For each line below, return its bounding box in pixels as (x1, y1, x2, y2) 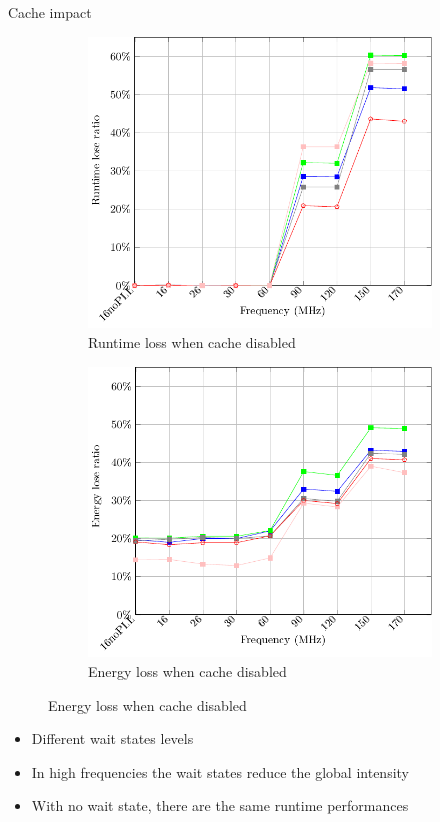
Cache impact (8, 2, 92, 22)
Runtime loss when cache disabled (88, 331, 296, 352)
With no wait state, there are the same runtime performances (31, 795, 409, 816)
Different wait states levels (31, 728, 194, 749)
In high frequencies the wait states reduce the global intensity (31, 761, 409, 782)
